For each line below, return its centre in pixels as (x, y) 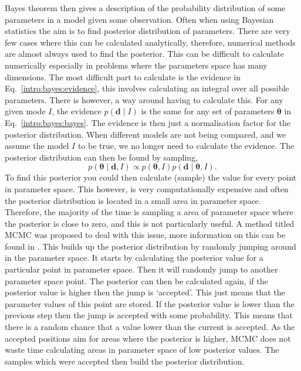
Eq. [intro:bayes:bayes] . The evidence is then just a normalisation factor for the (148, 122)
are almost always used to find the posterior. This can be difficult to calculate (145, 54)
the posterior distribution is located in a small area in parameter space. (133, 200)
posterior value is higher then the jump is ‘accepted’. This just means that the (145, 292)
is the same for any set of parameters (208, 111)
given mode (25, 111)
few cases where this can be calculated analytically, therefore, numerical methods (150, 42)
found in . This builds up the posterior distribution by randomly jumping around (150, 246)
